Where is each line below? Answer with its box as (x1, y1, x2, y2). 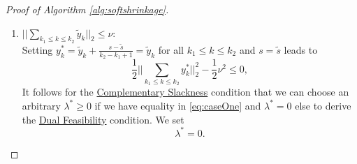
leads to (284, 42, 318, 57)
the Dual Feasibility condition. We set (22, 112, 184, 126)
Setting (22, 42, 53, 57)
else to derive (295, 98, 351, 112)
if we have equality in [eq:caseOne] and (94, 98, 261, 112)
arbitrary (22, 98, 61, 112)
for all (158, 42, 184, 57)
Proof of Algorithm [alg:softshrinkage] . (6, 2, 169, 16)
